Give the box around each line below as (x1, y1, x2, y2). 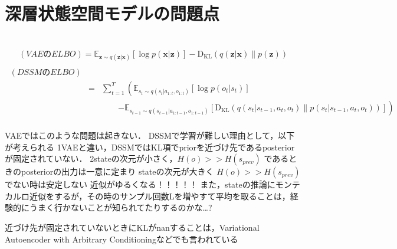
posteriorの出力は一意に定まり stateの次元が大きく (21, 165, 214, 178)
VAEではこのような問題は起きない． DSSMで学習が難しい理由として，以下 (5, 129, 295, 142)
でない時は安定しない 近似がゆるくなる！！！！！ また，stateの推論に (5, 178, 275, 191)
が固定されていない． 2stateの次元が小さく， (5, 152, 178, 165)
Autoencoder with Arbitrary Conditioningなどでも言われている (5, 232, 238, 245)
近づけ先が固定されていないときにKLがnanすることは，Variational (5, 221, 260, 233)
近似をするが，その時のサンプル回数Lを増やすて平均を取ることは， (29, 189, 290, 202)
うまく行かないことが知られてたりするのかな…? (29, 201, 212, 214)
